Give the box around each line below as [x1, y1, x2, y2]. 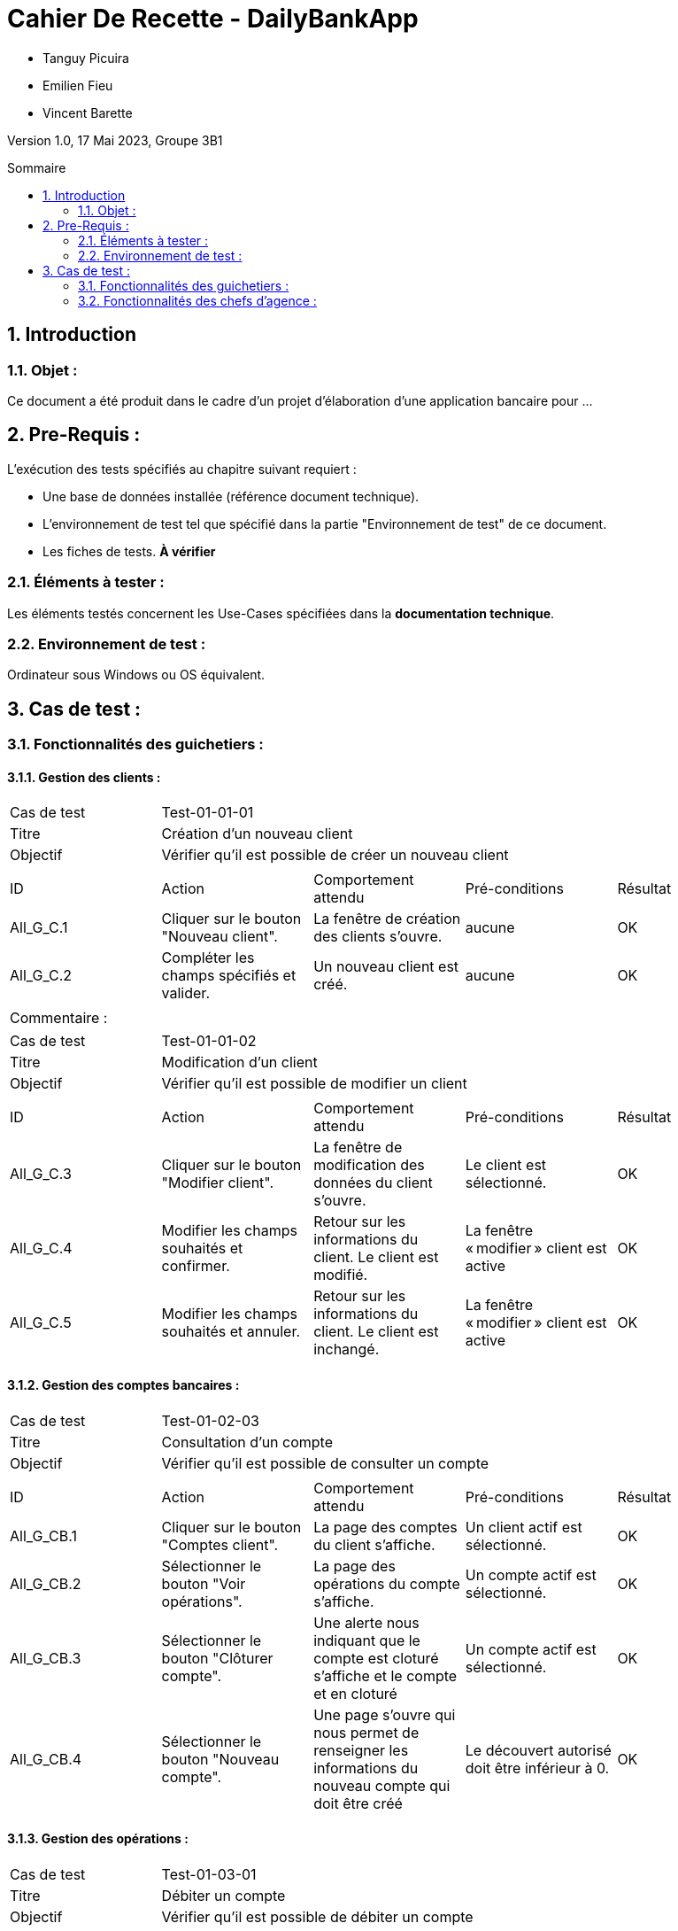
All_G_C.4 [10, 1239, 73, 1258]
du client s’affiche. [313, 1535, 435, 1554]
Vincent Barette [42, 105, 133, 120]
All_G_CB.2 [10, 1574, 81, 1593]
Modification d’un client [161, 1053, 318, 1072]
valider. [161, 984, 210, 1003]
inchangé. [313, 1340, 380, 1359]
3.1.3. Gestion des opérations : [7, 1831, 189, 1847]
